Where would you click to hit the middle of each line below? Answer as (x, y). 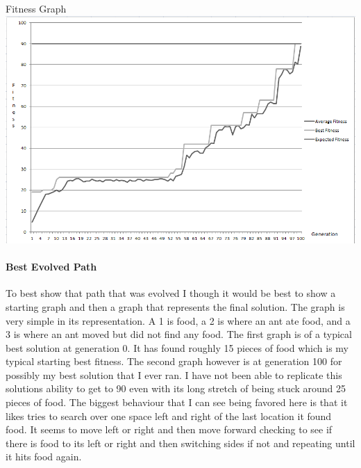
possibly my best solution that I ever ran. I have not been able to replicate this (174, 374)
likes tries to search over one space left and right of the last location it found (169, 415)
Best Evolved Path (51, 267)
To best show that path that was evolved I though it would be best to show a (171, 293)
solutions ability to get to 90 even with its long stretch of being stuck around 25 (176, 388)
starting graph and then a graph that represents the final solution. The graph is (175, 306)
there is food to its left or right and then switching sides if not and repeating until (180, 443)
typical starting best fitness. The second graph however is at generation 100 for (174, 361)
